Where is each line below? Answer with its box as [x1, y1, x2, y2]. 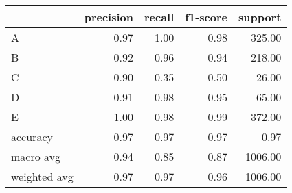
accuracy [11, 129, 53, 144]
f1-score [185, 9, 227, 25]
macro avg [11, 149, 61, 164]
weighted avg [11, 168, 74, 184]
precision [84, 9, 133, 25]
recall [144, 9, 175, 25]
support [238, 9, 282, 25]
